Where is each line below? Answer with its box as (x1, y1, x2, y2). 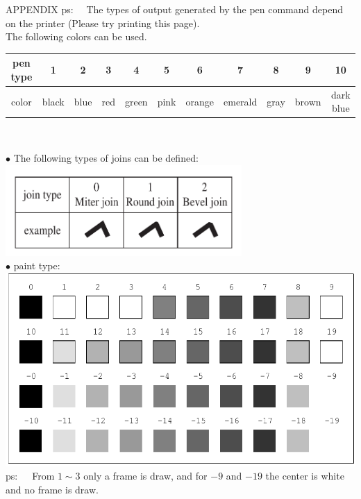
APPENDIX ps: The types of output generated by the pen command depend (6, 2, 343, 16)
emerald (224, 94, 258, 108)
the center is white (265, 468, 344, 483)
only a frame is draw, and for (83, 468, 208, 483)
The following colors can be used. (6, 29, 147, 44)
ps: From (6, 468, 55, 483)
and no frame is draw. (6, 482, 99, 496)
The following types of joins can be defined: (13, 151, 199, 164)
